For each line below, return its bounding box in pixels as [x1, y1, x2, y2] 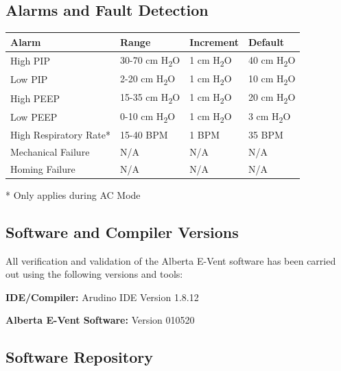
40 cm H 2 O [248, 52, 296, 69]
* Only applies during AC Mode [5, 187, 141, 202]
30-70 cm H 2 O [120, 52, 180, 69]
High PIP [10, 53, 50, 67]
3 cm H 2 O [248, 108, 291, 125]
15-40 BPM [120, 128, 168, 142]
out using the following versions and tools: [5, 267, 183, 281]
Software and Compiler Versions [5, 221, 239, 242]
